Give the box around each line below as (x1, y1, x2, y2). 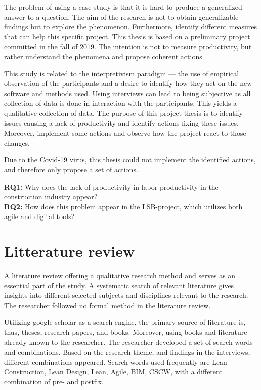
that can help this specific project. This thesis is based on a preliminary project (4, 31, 250, 41)
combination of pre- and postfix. (4, 376, 104, 386)
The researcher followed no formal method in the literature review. (4, 299, 211, 310)
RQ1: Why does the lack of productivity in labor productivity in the (4, 181, 219, 192)
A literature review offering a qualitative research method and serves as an (4, 270, 236, 280)
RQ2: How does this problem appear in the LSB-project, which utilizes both (4, 201, 243, 211)
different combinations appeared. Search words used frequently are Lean (4, 356, 227, 367)
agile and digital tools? (4, 211, 75, 222)
